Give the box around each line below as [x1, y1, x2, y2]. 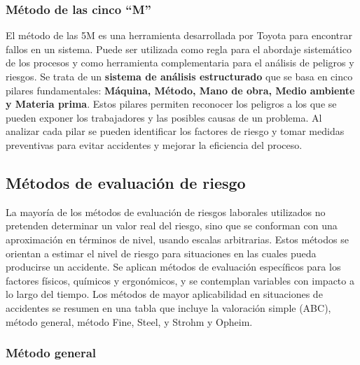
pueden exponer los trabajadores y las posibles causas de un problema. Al [6, 110, 322, 124]
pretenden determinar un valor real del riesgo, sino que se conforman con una [6, 218, 338, 233]
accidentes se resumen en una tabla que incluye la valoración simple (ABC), [6, 300, 331, 315]
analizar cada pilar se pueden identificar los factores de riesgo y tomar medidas [6, 124, 345, 138]
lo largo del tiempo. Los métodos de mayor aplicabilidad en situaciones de [6, 287, 323, 301]
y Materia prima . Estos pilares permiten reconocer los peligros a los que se [6, 96, 337, 111]
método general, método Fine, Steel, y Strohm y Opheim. [6, 314, 253, 329]
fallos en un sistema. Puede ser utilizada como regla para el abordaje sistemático [6, 41, 352, 56]
